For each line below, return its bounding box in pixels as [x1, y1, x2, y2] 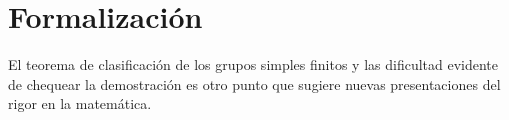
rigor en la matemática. [8, 93, 152, 114]
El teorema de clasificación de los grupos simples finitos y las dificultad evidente [8, 54, 499, 75]
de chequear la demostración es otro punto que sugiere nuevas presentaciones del [8, 73, 501, 94]
